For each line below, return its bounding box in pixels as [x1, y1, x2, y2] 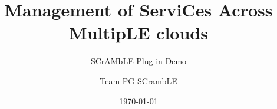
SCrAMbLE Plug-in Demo [90, 55, 187, 67]
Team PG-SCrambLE [100, 74, 177, 87]
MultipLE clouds [69, 21, 208, 45]
